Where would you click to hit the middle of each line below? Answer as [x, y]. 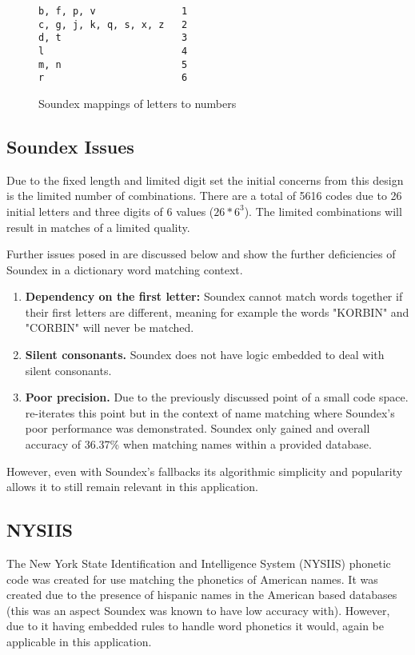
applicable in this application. [79, 641]
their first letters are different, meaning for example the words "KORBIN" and [217, 312]
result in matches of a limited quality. [98, 227]
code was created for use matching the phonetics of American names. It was [192, 579]
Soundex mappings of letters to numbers [138, 103]
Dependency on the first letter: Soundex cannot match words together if [214, 296]
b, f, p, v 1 [113, 11]
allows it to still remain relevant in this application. [132, 487]
